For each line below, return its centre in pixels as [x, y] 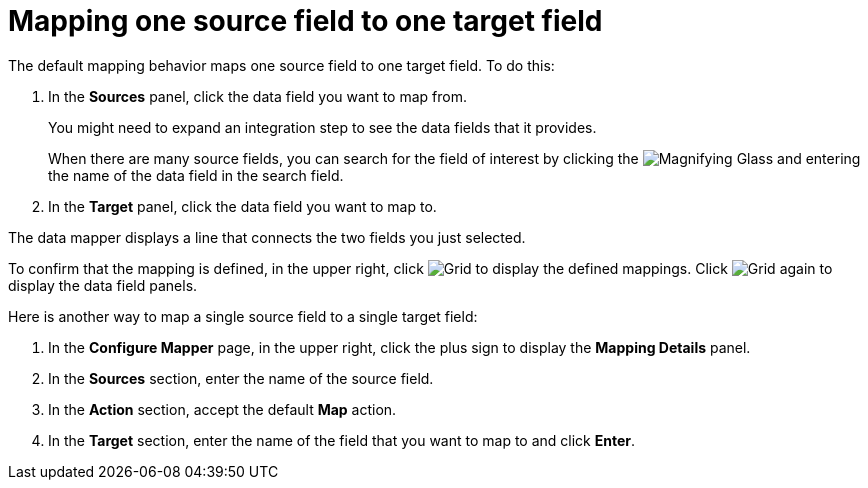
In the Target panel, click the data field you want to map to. [242, 206]
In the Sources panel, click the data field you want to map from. [257, 96]
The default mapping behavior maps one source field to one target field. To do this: [281, 65]
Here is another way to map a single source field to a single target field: [243, 316]
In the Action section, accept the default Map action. [222, 409]
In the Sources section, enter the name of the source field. [241, 378]
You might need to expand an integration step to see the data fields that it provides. [322, 127]
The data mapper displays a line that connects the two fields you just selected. [267, 237]
